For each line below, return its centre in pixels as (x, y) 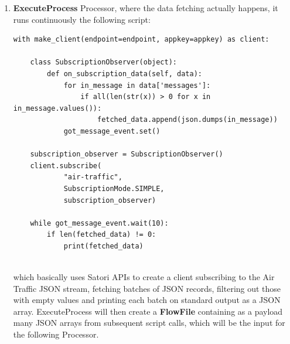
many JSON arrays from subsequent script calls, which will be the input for (149, 323)
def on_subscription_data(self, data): (124, 74)
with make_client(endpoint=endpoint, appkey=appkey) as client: (141, 40)
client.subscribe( (66, 166)
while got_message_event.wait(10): (99, 223)
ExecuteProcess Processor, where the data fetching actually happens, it (146, 8)
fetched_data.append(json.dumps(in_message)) (187, 120)
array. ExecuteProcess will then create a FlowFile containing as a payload (148, 311)
